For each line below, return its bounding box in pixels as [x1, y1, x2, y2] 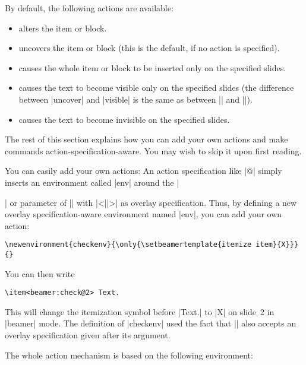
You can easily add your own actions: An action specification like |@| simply [5, 164, 282, 177]
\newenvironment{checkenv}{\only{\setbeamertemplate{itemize [5, 240, 252, 249]
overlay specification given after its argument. [5, 329, 171, 341]
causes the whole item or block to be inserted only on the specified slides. [18, 61, 286, 74]
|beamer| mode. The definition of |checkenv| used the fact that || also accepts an [5, 317, 296, 329]
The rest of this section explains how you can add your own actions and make [5, 133, 288, 145]
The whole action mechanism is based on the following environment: [5, 348, 253, 361]
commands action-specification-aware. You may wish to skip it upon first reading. [5, 144, 302, 157]
